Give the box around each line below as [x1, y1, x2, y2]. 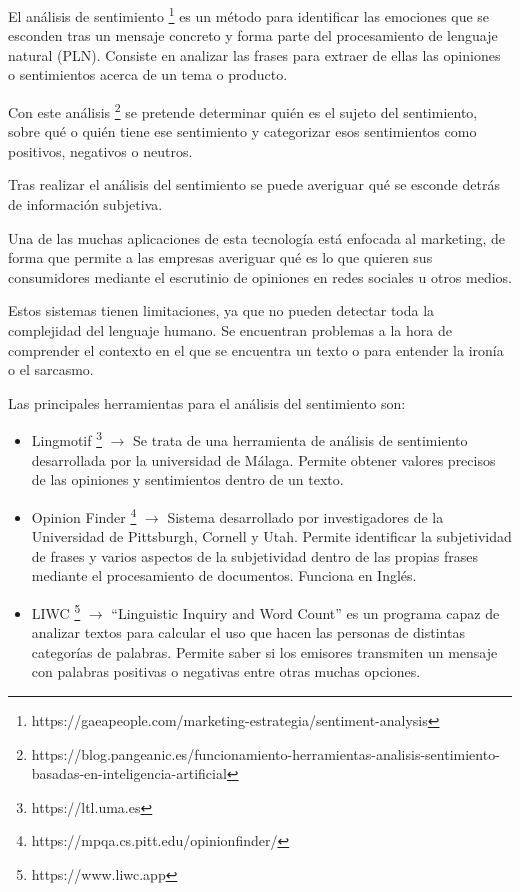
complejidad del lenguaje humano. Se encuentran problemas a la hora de [8, 320, 452, 341]
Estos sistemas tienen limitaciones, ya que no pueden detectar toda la [8, 300, 435, 321]
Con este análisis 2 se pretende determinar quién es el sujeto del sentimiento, [8, 99, 478, 122]
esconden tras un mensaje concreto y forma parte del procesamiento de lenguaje [8, 25, 498, 46]
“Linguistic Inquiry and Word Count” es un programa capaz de [111, 602, 500, 623]
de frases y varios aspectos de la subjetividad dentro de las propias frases [31, 545, 479, 566]
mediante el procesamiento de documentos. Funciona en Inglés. [31, 565, 417, 586]
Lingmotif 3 [31, 427, 103, 451]
